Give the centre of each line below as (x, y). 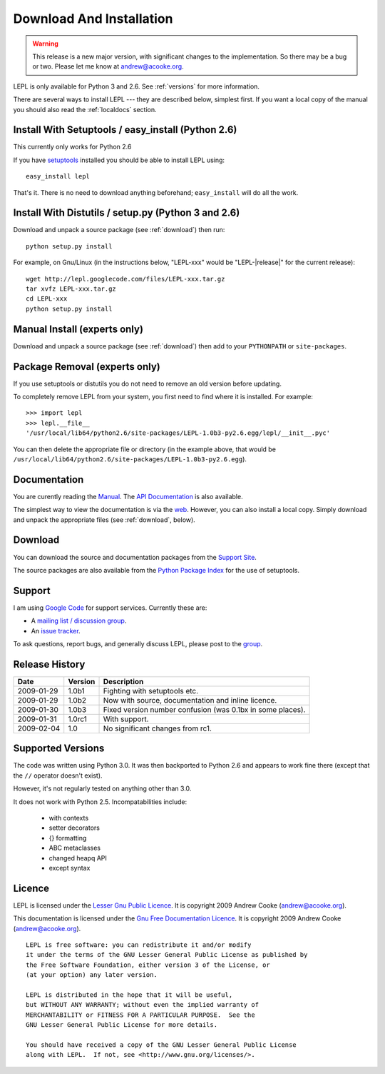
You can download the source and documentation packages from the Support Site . (135, 557)
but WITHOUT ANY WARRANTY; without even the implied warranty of (143, 1005)
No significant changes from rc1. (157, 728)
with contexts (69, 818)
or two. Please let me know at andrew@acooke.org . (108, 66)
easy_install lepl (58, 176)
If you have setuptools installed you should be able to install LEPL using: (119, 160)
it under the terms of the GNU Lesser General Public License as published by (167, 955)
